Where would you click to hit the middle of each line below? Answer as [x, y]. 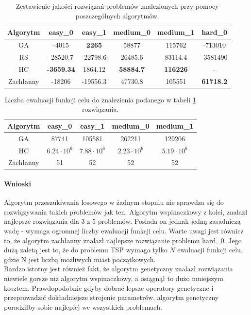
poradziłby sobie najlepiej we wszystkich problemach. [83, 307]
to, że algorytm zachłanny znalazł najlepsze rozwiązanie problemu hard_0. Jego [123, 240]
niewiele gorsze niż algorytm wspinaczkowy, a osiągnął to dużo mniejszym [114, 278]
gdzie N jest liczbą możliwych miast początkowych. [80, 259]
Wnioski [18, 184]
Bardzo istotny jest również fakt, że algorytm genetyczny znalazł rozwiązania [118, 269]
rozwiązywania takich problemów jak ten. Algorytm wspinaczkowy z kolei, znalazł [126, 211]
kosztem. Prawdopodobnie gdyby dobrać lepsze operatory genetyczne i [109, 288]
